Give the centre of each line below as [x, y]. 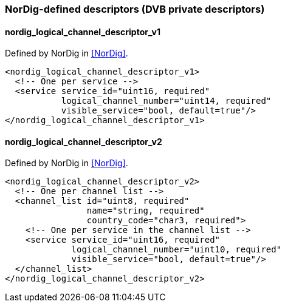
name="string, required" [146, 211]
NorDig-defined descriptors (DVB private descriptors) [135, 9]
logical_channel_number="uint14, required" [166, 101]
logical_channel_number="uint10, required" [177, 250]
